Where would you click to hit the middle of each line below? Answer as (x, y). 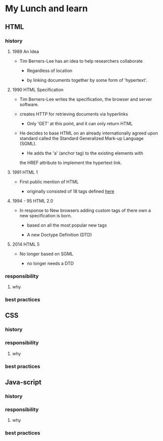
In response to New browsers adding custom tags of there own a (85, 210)
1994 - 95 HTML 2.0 (33, 201)
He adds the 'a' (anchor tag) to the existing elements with (85, 153)
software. (29, 104)
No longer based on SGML (46, 254)
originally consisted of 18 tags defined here (70, 191)
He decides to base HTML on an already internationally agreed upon (89, 133)
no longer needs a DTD (50, 263)
